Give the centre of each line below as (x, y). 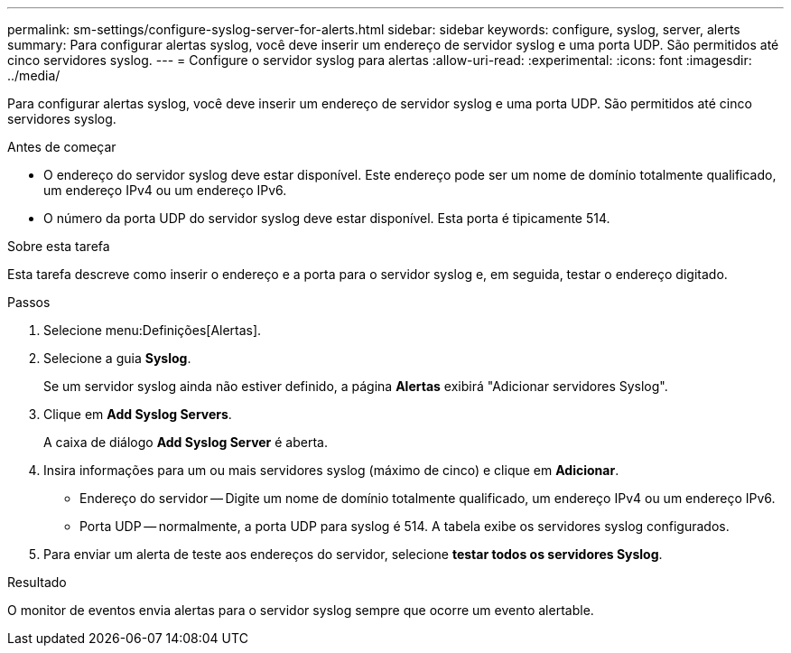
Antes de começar (62, 147)
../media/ (34, 75)
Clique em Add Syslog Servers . (138, 414)
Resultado (37, 582)
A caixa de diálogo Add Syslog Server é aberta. (186, 442)
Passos (29, 302)
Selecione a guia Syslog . (117, 358)
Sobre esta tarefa (59, 246)
